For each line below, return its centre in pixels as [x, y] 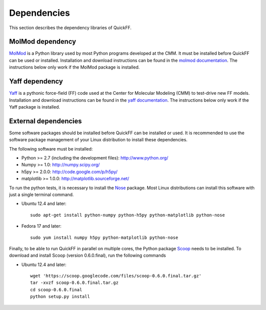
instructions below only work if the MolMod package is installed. [74, 67]
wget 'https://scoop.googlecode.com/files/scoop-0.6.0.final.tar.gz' [116, 276]
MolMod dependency [43, 42]
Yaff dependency [36, 81]
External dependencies [46, 121]
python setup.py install [60, 297]
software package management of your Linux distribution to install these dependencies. [98, 140]
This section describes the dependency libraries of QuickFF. [70, 28]
